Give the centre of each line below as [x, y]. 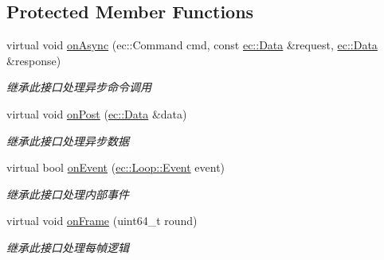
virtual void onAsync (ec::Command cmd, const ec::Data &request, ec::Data [192, 45]
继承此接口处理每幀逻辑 [68, 247]
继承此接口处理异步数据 [68, 140]
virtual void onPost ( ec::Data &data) [97, 113]
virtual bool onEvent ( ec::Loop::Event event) [116, 167]
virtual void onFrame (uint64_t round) [102, 221]
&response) [34, 60]
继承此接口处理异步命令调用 [79, 87]
